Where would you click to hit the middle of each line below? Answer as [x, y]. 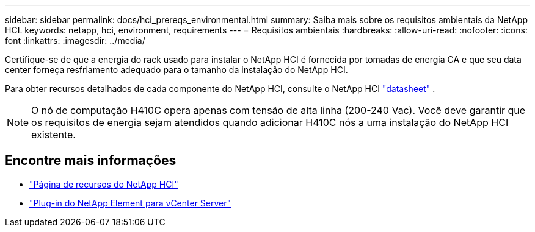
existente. [53, 135]
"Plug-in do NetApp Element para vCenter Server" [130, 203]
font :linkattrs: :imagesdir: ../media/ [75, 40]
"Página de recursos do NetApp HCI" [104, 184]
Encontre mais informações [91, 161]
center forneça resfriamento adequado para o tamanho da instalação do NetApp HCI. [177, 70]
